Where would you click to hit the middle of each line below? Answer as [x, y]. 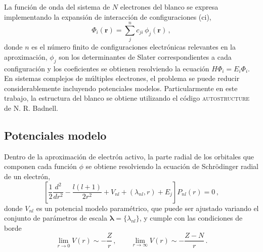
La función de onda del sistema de [57, 7]
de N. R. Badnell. [31, 108]
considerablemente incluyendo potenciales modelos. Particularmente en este [121, 88]
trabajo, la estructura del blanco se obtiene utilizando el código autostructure [127, 98]
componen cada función [40, 166]
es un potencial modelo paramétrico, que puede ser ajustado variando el [147, 208]
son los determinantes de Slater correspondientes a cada [145, 56]
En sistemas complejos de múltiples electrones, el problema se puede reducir [122, 78]
